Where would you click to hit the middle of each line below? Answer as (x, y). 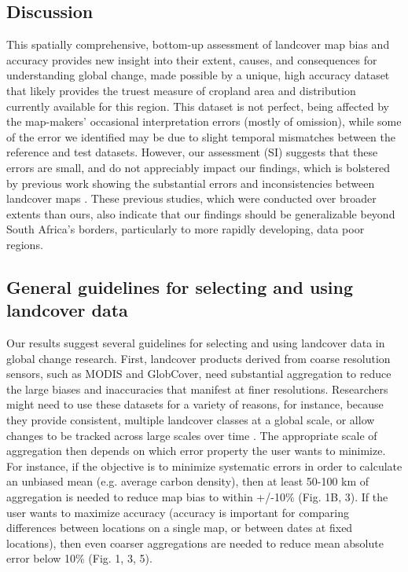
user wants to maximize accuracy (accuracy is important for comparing (178, 512)
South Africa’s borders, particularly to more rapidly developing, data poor (186, 229)
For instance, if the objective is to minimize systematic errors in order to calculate (204, 466)
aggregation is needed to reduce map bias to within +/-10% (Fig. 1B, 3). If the (197, 497)
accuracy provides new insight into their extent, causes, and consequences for (192, 59)
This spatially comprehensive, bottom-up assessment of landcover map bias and (198, 44)
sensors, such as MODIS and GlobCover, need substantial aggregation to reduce (199, 374)
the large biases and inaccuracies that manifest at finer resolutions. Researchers (197, 389)
